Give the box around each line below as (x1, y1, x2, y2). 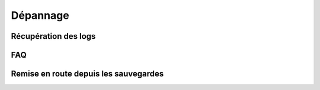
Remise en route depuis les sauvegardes (11, 69, 164, 79)
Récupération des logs (11, 31, 96, 41)
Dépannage (11, 9, 69, 22)
